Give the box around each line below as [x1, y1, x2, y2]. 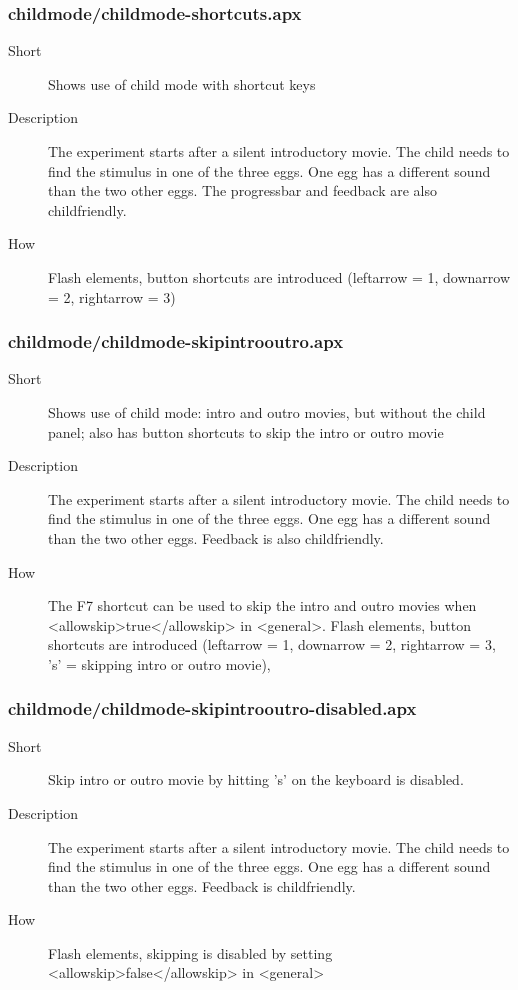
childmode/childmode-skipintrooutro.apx [8, 329, 344, 354]
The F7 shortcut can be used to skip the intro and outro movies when [48, 595, 477, 616]
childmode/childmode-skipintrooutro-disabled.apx [8, 696, 417, 721]
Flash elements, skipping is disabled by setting [48, 942, 333, 963]
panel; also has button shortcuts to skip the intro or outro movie [48, 421, 444, 442]
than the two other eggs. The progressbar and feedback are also [48, 180, 437, 201]
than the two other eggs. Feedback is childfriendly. [48, 875, 356, 896]
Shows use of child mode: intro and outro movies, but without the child [48, 401, 486, 422]
